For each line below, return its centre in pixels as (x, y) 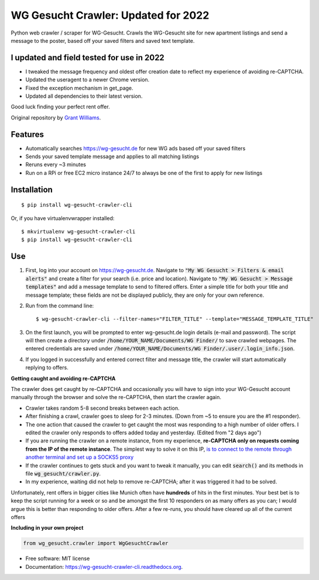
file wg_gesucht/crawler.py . (63, 473)
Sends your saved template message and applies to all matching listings (112, 157)
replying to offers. (47, 368)
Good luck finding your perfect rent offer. (61, 107)
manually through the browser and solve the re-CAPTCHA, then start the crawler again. (116, 397)
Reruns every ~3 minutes (56, 164)
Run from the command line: (60, 306)
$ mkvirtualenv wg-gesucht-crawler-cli (78, 232)
